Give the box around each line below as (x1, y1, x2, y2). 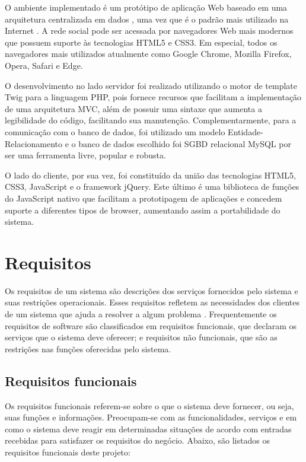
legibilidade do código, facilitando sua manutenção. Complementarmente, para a (5, 114, 297, 126)
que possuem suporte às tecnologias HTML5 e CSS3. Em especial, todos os (5, 36, 278, 48)
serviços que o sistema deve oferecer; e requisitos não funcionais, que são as (5, 331, 278, 343)
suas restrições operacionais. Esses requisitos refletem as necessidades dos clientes (5, 296, 299, 308)
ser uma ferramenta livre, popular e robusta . (5, 149, 166, 161)
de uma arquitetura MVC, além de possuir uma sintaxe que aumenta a (5, 102, 262, 114)
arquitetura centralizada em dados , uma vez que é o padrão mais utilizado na (5, 12, 289, 25)
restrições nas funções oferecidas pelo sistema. (5, 342, 171, 355)
